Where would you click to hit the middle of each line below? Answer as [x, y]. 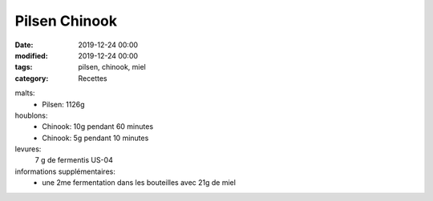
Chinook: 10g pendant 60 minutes [98, 127]
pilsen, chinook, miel [112, 67]
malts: [25, 93]
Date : [24, 45]
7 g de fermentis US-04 [74, 160]
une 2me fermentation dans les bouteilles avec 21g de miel [139, 183]
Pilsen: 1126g [63, 104]
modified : [31, 55]
